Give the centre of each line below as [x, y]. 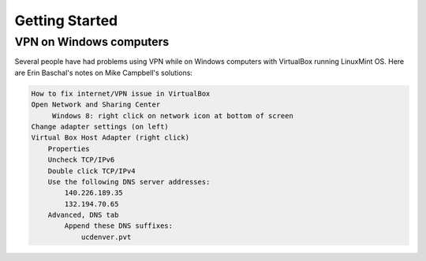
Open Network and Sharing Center [96, 105]
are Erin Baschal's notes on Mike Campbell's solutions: [104, 73]
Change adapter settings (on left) [100, 127]
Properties [69, 149]
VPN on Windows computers [92, 42]
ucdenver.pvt [106, 237]
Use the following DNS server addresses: [129, 182]
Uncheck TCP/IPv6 [81, 160]
